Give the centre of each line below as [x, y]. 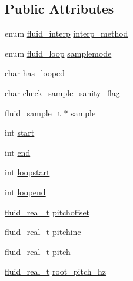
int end [18, 152]
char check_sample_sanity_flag [62, 92]
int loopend [25, 192]
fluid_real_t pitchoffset [47, 212]
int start [20, 133]
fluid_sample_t [33, 112]
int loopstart [27, 172]
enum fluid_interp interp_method [66, 33]
